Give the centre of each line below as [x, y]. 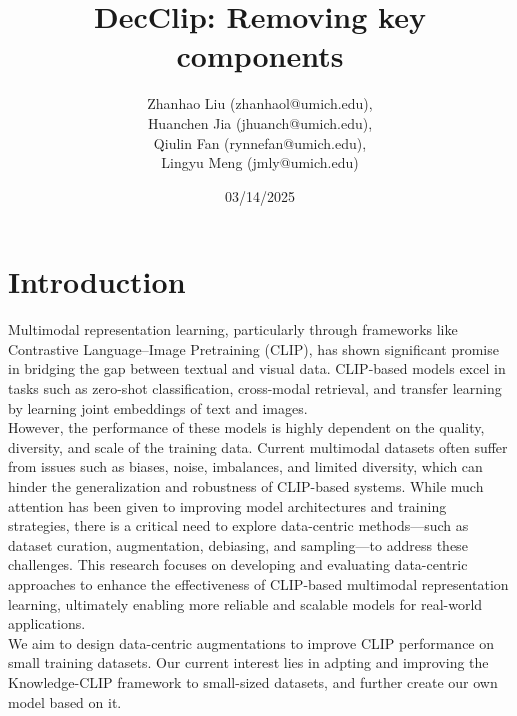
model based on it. [65, 701]
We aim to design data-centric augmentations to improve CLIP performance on [251, 642]
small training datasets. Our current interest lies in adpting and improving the [248, 662]
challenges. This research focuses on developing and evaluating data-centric [238, 564]
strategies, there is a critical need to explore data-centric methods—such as [238, 525]
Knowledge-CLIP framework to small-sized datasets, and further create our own [253, 681]
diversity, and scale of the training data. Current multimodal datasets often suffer [258, 446]
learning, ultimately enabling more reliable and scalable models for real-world [245, 603]
